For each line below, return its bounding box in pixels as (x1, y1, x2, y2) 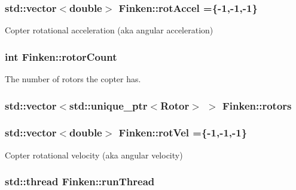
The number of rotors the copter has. (5, 73, 141, 85)
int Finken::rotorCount (5, 49, 117, 64)
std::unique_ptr (69, 98, 148, 113)
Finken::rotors (222, 98, 292, 113)
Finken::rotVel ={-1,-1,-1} (118, 125, 248, 140)
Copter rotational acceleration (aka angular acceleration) (5, 24, 213, 36)
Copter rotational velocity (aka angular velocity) (5, 148, 183, 161)
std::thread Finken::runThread (5, 174, 155, 189)
